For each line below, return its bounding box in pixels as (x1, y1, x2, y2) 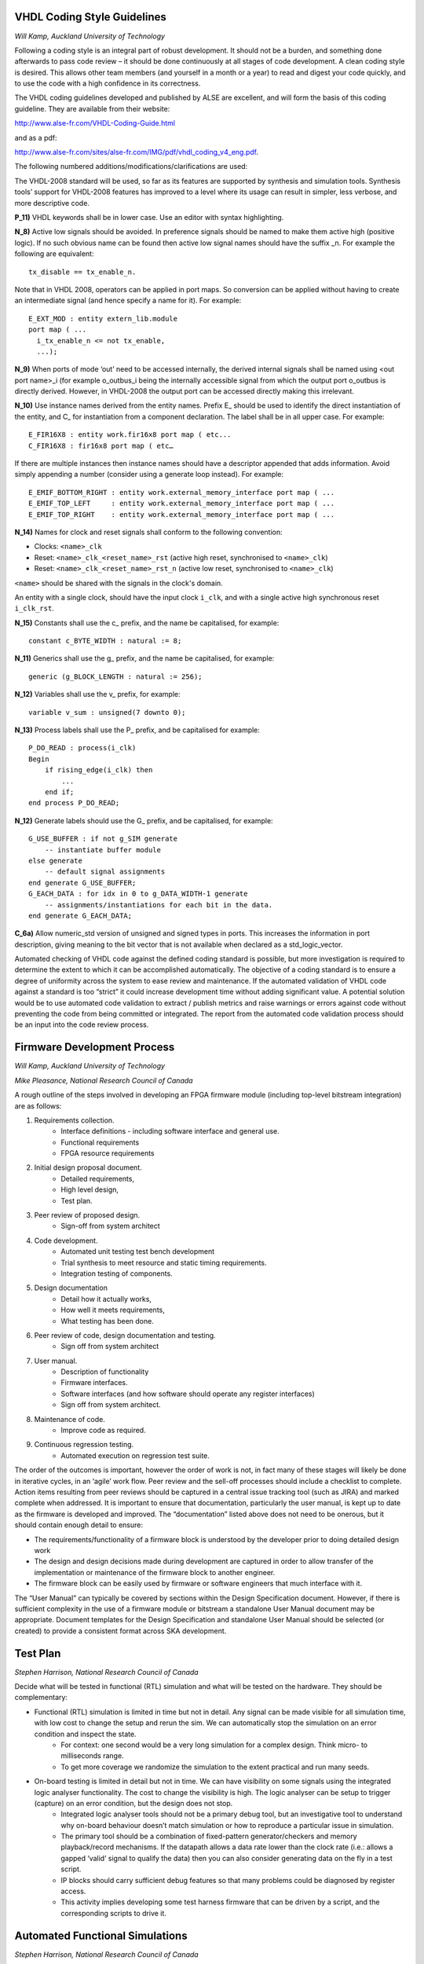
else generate (28, 856, 82, 865)
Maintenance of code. (34, 1414, 105, 1424)
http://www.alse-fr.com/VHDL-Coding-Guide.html (14, 119, 176, 128)
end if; (44, 788, 75, 797)
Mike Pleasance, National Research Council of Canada (14, 1075, 193, 1085)
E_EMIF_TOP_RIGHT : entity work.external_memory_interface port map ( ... (28, 510, 335, 518)
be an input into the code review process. (14, 1020, 149, 1029)
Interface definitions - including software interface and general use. (60, 1127, 280, 1136)
